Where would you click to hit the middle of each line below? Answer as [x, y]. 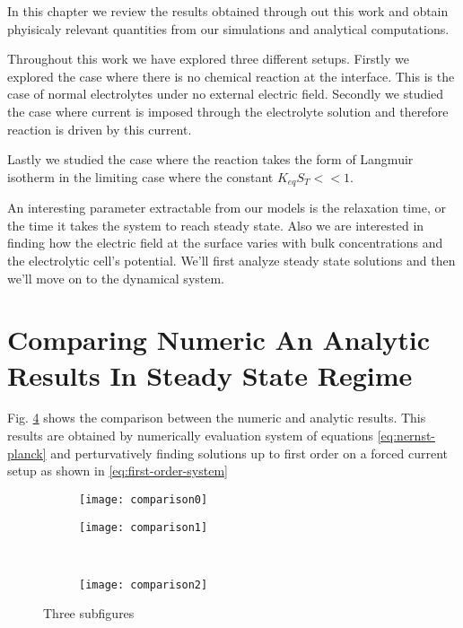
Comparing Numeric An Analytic [219, 340]
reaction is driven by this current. [100, 129]
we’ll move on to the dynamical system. [116, 278]
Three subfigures [89, 613]
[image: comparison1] [144, 527]
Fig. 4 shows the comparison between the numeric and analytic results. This [217, 418]
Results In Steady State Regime [210, 375]
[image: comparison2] [144, 584]
